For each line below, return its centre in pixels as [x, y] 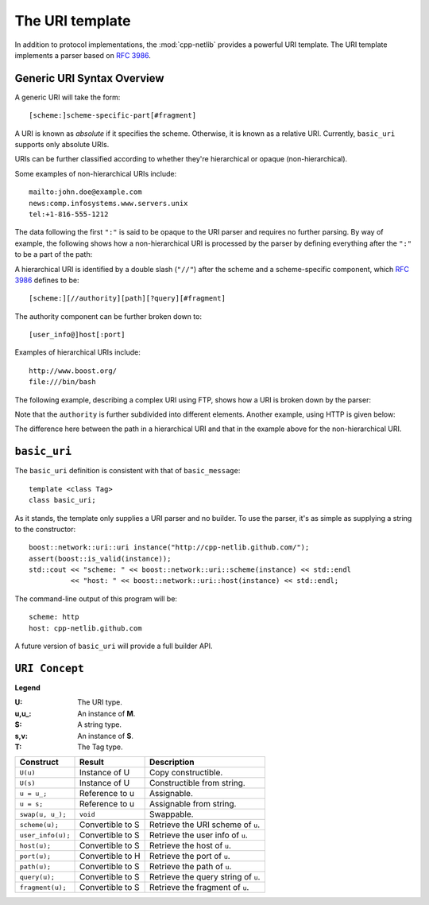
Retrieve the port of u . [189, 856]
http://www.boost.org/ [73, 371]
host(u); [35, 846]
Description [172, 762]
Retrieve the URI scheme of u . [205, 825]
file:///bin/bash [62, 382]
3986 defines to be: [47, 280]
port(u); [35, 856]
